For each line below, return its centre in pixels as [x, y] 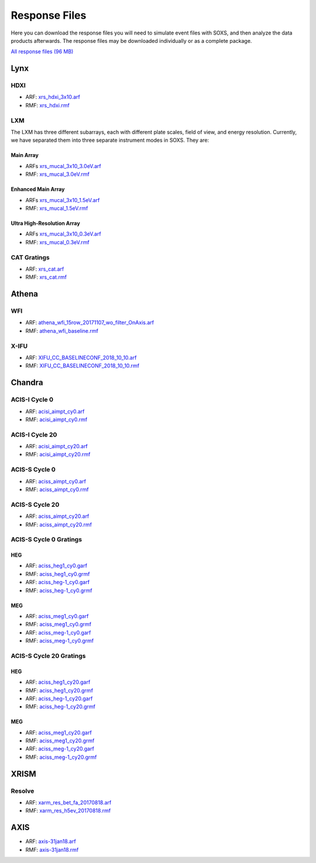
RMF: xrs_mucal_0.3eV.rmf [58, 242]
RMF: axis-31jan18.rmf [52, 850]
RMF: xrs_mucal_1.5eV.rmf [57, 208]
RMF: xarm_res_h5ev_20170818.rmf [68, 811]
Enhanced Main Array [38, 189]
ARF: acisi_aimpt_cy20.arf [56, 446]
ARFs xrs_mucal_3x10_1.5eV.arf [63, 200]
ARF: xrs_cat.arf [45, 269]
